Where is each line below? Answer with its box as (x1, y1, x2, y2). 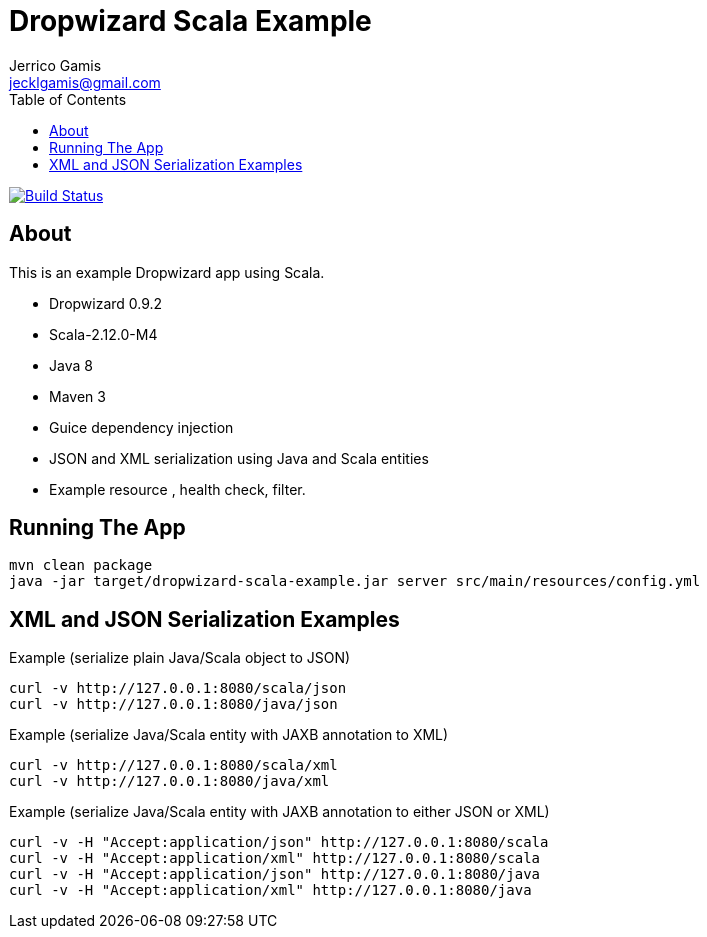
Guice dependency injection (49, 418, 234, 436)
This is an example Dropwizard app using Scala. (9, 263, 325, 281)
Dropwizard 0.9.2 (49, 294, 163, 312)
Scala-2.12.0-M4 (49, 325, 158, 343)
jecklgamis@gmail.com (9, 73, 161, 91)
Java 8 (49, 356, 93, 374)
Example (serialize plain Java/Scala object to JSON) (9, 649, 351, 667)
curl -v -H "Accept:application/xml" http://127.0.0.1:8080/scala (9, 850, 541, 867)
